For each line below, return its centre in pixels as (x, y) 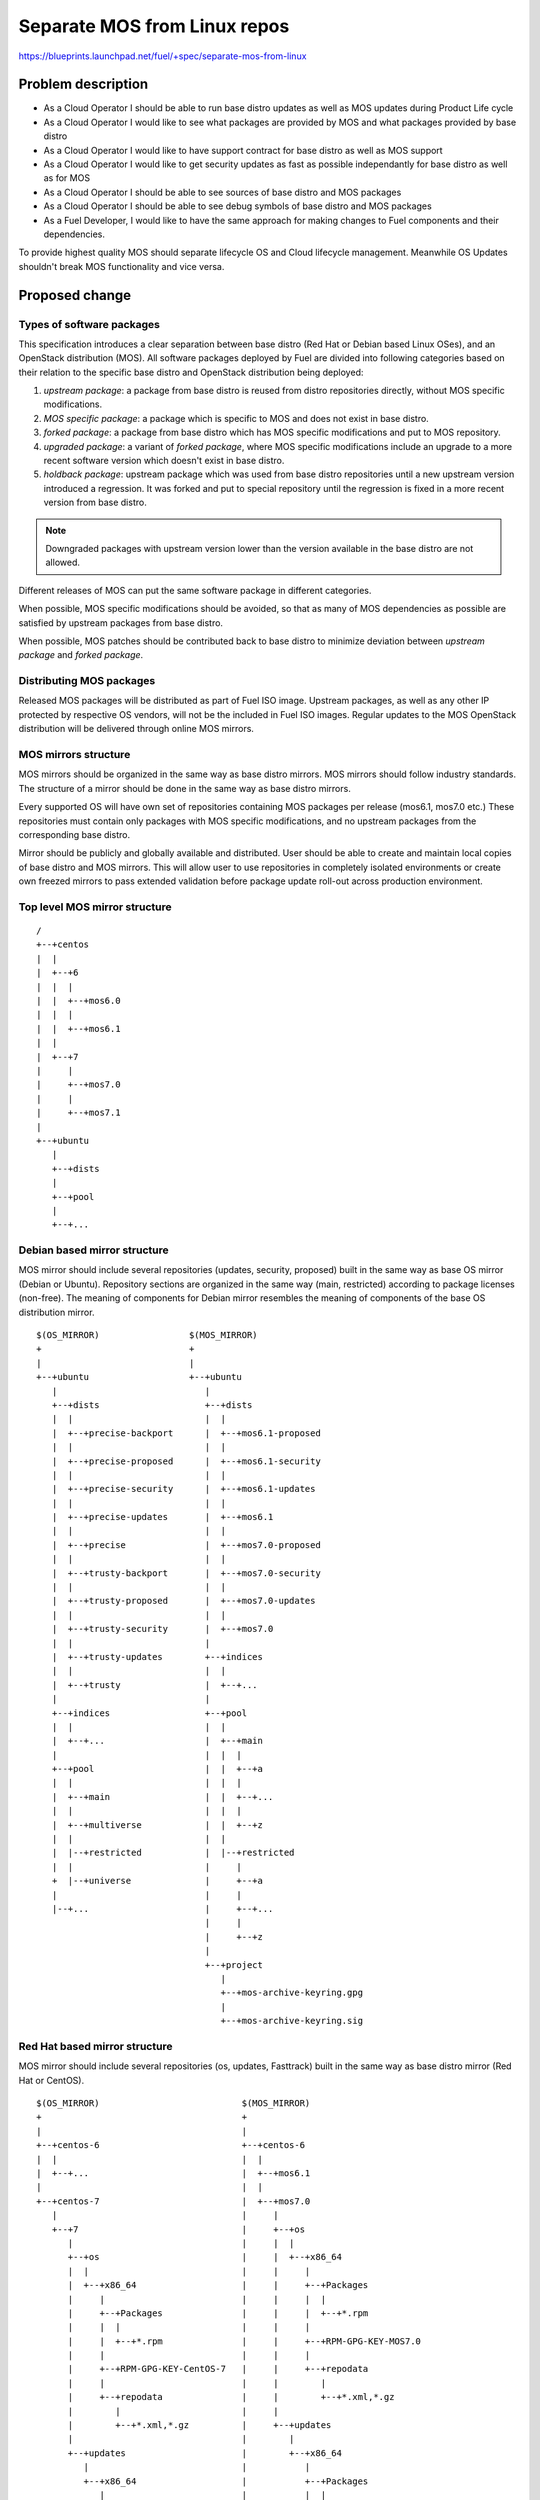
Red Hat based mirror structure (95, 2046)
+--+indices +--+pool (149, 1713)
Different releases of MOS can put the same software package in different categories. (195, 590)
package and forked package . (81, 655)
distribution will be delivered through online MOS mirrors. (136, 729)
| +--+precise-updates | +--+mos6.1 (162, 1517)
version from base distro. (95, 502)
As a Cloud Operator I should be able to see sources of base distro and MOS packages (222, 192)
